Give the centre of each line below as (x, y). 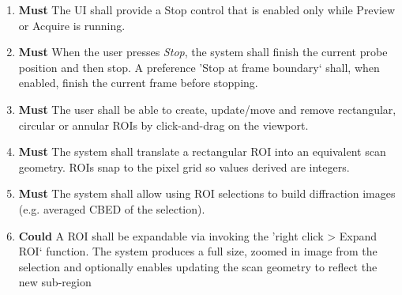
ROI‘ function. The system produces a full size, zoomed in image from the (198, 251)
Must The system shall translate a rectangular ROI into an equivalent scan (202, 151)
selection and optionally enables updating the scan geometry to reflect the (198, 266)
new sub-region (55, 282)
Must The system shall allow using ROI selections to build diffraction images (207, 193)
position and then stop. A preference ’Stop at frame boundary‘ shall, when (199, 67)
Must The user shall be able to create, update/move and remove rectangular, (207, 109)
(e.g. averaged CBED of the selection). (112, 208)
